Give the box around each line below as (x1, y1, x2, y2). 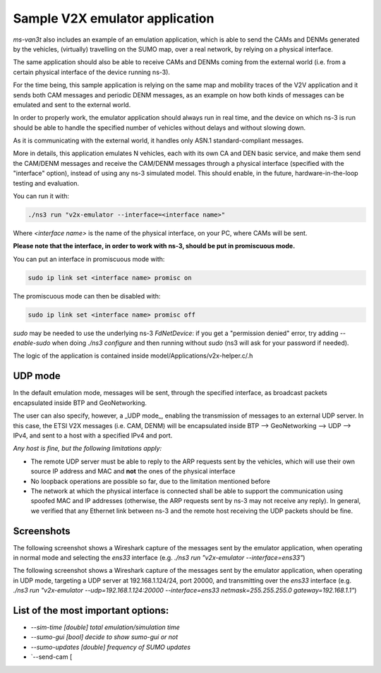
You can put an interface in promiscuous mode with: (13, 255, 165, 263)
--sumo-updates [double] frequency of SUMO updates (30, 643, 190, 651)
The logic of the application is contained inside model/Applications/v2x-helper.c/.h (13, 351, 253, 360)
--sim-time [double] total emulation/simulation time (30, 623, 180, 631)
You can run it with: (13, 192, 70, 200)
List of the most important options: (13, 604, 169, 617)
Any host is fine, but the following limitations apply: (13, 444, 162, 453)
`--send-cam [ (30, 653, 73, 661)
